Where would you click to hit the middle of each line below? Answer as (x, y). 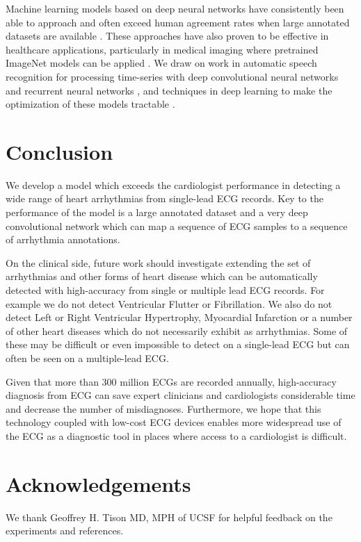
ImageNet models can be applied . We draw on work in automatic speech (161, 63)
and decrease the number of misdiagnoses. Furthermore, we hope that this (163, 408)
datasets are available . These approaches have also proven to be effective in (167, 36)
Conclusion (59, 151)
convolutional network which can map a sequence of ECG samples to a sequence (177, 225)
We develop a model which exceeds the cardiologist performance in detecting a (173, 184)
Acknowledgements (98, 483)
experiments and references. (65, 531)
